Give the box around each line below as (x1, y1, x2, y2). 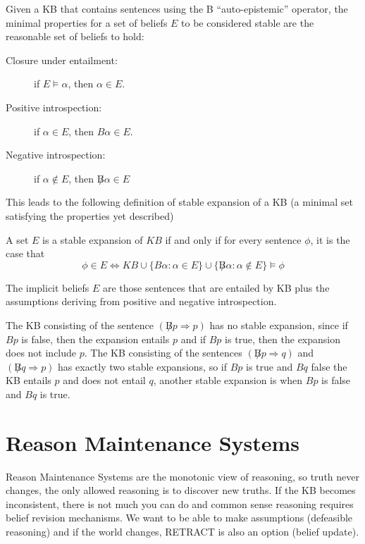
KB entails (6, 373, 51, 388)
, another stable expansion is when (153, 373, 303, 388)
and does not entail (63, 373, 146, 388)
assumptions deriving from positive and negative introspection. (6, 294, 277, 309)
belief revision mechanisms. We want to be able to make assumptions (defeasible (6, 510, 353, 525)
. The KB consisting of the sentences (84, 345, 242, 360)
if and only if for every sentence (165, 232, 302, 247)
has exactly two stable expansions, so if (58, 359, 228, 373)
